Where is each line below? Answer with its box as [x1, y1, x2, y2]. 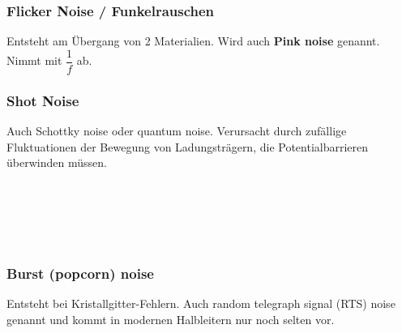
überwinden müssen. [6, 154, 107, 171]
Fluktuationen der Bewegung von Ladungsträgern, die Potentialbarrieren [6, 138, 369, 155]
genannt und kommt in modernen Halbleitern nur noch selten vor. [6, 311, 335, 328]
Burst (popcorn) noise [6, 263, 154, 284]
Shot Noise [6, 90, 79, 110]
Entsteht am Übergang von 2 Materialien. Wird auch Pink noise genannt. [6, 32, 380, 49]
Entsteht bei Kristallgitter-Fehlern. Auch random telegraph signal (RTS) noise [6, 295, 396, 312]
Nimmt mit [6, 52, 62, 69]
